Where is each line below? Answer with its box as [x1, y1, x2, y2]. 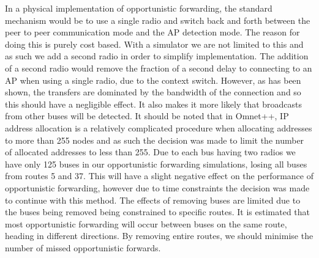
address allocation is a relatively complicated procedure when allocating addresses [5, 121, 312, 134]
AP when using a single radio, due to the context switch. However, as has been [5, 73, 301, 86]
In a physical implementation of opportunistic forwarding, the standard [5, 2, 272, 14]
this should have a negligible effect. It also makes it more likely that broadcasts [5, 97, 302, 110]
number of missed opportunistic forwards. [5, 241, 161, 254]
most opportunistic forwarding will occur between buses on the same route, [5, 217, 287, 230]
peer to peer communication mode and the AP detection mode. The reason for [5, 26, 300, 39]
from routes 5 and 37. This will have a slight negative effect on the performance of [5, 169, 313, 182]
